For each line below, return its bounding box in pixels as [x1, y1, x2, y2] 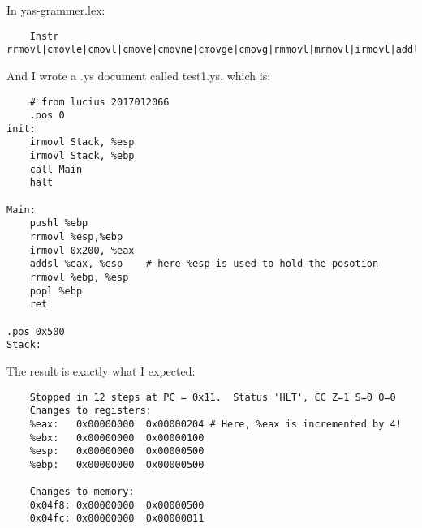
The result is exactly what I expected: [6, 362, 196, 379]
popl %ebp [29, 285, 83, 297]
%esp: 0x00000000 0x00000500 [29, 445, 205, 457]
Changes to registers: [29, 405, 152, 417]
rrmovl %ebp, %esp [29, 272, 129, 284]
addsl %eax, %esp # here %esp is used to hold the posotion [29, 258, 379, 270]
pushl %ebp [29, 217, 88, 230]
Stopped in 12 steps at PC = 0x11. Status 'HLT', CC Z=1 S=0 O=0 [29, 391, 396, 403]
